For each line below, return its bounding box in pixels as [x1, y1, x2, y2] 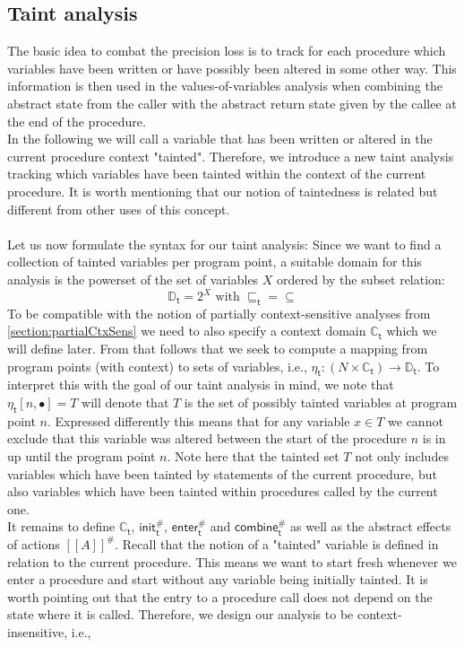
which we [386, 321, 437, 340]
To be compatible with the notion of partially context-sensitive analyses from [7, 303, 431, 322]
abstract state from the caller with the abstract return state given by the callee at [7, 93, 457, 112]
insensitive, [7, 622, 68, 641]
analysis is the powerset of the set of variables [7, 269, 259, 288]
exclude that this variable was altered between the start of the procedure [7, 429, 408, 448]
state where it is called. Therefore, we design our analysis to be [7, 605, 354, 624]
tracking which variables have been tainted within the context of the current [7, 164, 426, 183]
